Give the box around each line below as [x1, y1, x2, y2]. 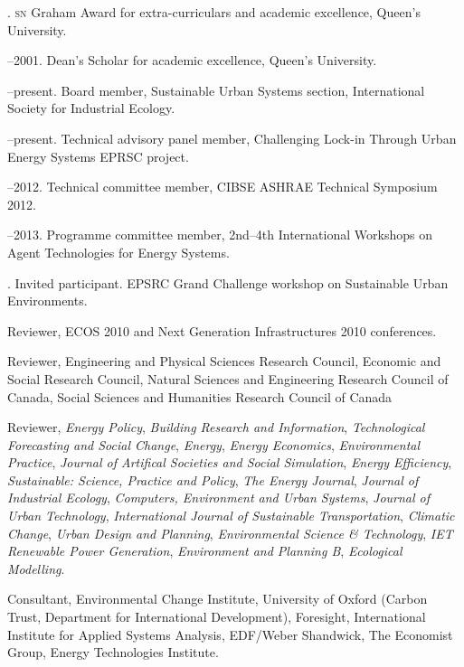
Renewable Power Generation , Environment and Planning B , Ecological [7, 541, 402, 560]
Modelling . [7, 559, 65, 578]
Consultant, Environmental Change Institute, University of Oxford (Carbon [7, 589, 428, 608]
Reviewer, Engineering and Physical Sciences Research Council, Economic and [7, 352, 441, 371]
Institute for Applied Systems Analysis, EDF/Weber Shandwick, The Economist [7, 625, 453, 644]
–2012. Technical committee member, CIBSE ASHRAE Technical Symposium [7, 177, 438, 196]
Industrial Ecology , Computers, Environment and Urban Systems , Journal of [7, 488, 431, 507]
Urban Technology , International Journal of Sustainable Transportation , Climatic [7, 506, 455, 525]
